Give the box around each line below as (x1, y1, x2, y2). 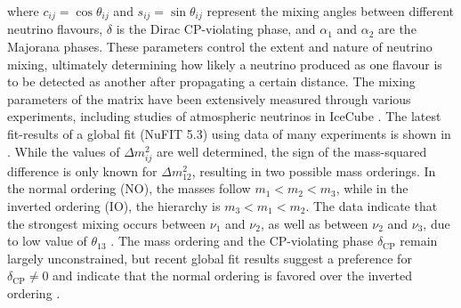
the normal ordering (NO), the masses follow (7, 179, 251, 198)
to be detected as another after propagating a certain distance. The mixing (7, 72, 416, 91)
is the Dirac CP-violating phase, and (116, 20, 316, 38)
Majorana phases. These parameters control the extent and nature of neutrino (7, 37, 433, 56)
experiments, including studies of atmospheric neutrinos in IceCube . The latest (7, 107, 441, 126)
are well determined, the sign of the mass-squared (156, 142, 427, 160)
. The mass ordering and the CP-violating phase (110, 231, 374, 250)
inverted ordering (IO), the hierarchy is (7, 196, 221, 215)
